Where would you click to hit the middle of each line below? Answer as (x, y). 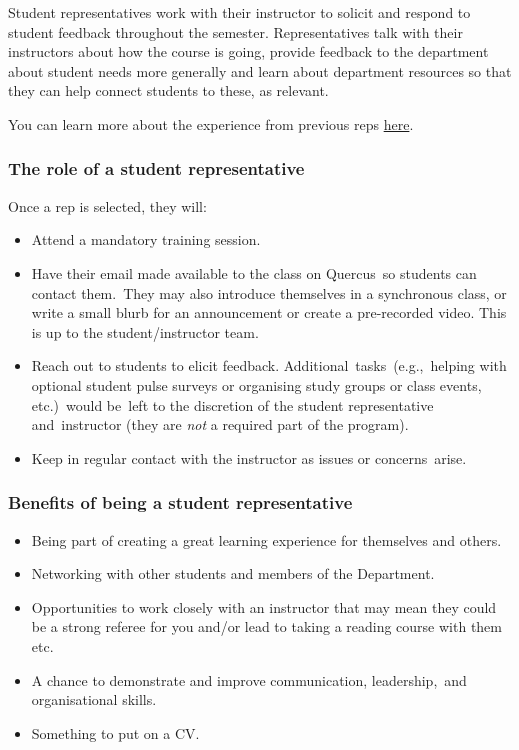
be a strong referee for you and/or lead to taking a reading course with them (266, 626)
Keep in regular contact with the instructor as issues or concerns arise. (249, 457)
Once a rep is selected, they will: (107, 205)
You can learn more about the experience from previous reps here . (211, 123)
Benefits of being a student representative (180, 502)
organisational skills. (94, 699)
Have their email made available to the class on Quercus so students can (254, 272)
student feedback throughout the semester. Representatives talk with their (235, 31)
